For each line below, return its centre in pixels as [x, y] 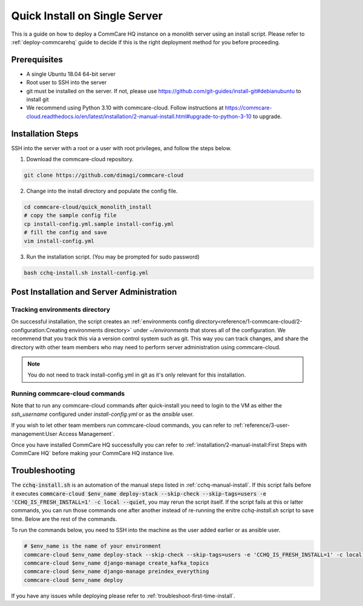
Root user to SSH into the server [67, 82]
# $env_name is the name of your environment [93, 546]
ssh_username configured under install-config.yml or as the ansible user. [103, 414]
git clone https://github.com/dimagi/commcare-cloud [104, 175]
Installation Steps [45, 133]
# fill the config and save [65, 232]
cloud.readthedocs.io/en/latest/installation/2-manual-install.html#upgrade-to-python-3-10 [139, 116]
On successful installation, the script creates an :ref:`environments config [103, 321]
